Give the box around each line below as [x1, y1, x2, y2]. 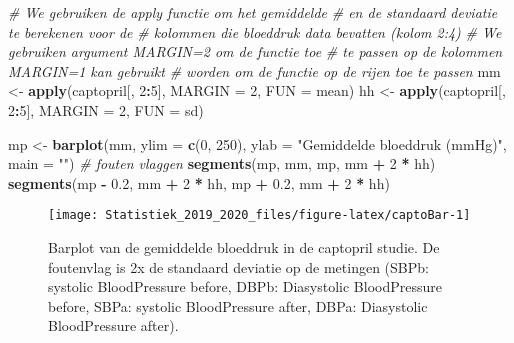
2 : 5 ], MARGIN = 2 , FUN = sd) [8, 99, 204, 120]
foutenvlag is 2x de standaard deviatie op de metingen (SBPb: [48, 256, 429, 277]
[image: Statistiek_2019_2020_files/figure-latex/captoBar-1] [48, 208, 471, 223]
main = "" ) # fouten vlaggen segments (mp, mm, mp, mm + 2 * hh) [8, 153, 436, 174]
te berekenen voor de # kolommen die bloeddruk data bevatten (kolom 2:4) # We [8, 21, 502, 42]
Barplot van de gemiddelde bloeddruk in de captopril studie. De [48, 237, 440, 257]
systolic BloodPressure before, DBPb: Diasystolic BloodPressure [48, 276, 442, 297]
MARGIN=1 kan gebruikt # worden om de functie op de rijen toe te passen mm [8, 60, 501, 81]
